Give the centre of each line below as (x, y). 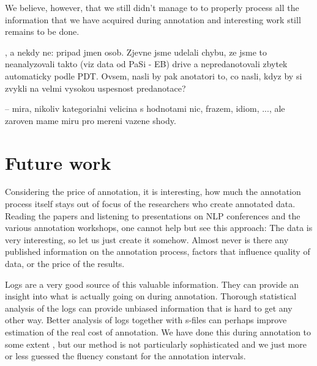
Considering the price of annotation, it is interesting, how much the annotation (153, 192)
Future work (58, 162)
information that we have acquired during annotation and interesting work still (153, 19)
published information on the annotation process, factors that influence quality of (158, 251)
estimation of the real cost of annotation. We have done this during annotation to (158, 332)
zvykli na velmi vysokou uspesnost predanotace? (95, 88)
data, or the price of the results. (65, 264)
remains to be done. (42, 31)
